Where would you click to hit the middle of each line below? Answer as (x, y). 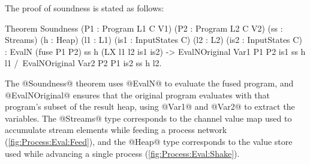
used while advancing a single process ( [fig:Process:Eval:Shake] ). (122, 153)
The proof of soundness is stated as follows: (85, 8)
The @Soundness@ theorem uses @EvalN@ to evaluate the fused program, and (149, 83)
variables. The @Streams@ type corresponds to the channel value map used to (148, 118)
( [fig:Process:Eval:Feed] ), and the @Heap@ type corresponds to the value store (149, 141)
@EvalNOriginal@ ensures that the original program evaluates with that (138, 95)
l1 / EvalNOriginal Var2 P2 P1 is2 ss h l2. (83, 63)
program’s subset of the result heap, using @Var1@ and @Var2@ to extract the (150, 106)
